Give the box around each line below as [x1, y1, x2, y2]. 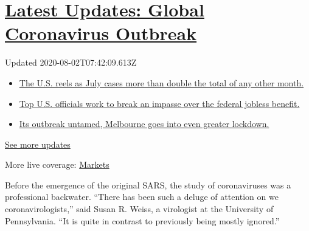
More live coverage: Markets [5, 158, 109, 171]
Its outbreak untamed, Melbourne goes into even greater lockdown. [19, 117, 269, 130]
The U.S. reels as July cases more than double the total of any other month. [19, 76, 304, 89]
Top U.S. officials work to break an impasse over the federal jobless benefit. [19, 97, 300, 109]
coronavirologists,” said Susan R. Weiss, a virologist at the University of [5, 202, 274, 215]
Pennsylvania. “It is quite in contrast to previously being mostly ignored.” [5, 214, 280, 227]
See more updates [5, 137, 71, 150]
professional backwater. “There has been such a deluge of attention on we [5, 190, 279, 203]
